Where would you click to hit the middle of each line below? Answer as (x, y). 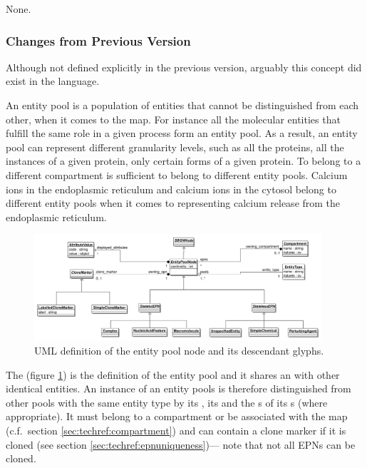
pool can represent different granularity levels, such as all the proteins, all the (175, 147)
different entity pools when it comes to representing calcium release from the (173, 203)
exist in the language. (53, 81)
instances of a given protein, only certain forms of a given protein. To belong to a (183, 161)
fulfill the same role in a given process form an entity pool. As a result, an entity (182, 133)
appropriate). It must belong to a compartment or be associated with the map (177, 416)
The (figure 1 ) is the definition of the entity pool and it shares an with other (173, 374)
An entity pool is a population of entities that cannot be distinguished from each (182, 105)
